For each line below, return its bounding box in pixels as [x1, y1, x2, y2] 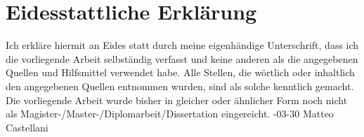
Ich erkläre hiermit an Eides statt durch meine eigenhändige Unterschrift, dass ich [6, 38, 359, 52]
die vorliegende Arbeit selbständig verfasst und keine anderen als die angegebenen [6, 51, 358, 66]
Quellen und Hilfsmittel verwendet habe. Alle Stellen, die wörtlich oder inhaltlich [6, 65, 355, 80]
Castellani [6, 120, 48, 134]
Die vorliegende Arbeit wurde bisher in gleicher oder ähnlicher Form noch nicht [6, 92, 348, 107]
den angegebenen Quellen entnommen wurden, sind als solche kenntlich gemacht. [6, 78, 354, 93]
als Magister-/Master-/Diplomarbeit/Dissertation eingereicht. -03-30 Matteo [6, 106, 334, 121]
